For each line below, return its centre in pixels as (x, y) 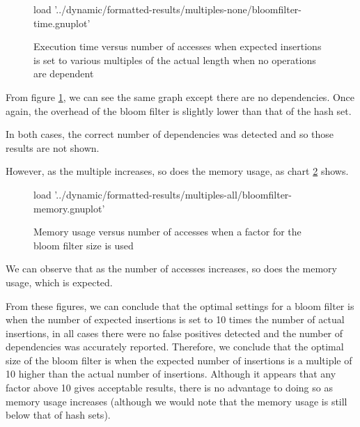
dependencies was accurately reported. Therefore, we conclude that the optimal (175, 347)
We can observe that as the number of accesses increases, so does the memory (171, 269)
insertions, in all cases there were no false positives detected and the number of (174, 333)
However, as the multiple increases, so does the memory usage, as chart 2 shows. (177, 171)
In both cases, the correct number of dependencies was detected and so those (170, 134)
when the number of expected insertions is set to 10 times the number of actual (175, 319)
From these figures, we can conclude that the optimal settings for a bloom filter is (180, 305)
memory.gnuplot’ (69, 208)
